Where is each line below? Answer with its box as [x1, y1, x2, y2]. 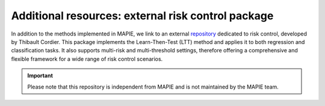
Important [27, 72, 54, 79]
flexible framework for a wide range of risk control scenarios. [11, 55, 163, 63]
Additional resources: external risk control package [11, 9, 274, 22]
